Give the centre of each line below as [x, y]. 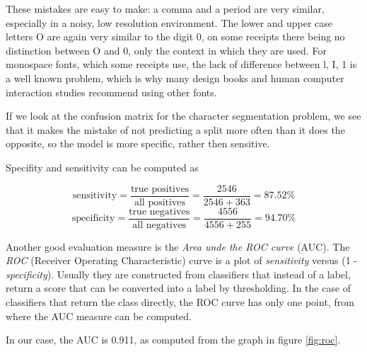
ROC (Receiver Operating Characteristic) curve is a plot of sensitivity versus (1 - [181, 260]
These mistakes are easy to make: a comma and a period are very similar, [165, 8]
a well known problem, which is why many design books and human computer [175, 78]
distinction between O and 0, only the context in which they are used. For [166, 50]
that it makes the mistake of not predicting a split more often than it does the [175, 129]
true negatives [159, 211]
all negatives [159, 225]
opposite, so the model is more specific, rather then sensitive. [138, 143]
